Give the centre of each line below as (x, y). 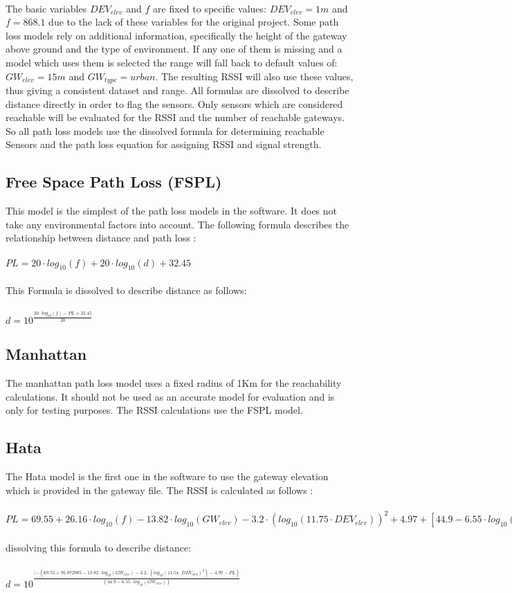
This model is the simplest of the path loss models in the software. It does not (172, 211)
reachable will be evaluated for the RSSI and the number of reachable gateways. (175, 117)
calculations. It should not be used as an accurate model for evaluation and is (170, 396)
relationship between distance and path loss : (101, 238)
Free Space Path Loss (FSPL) (114, 182)
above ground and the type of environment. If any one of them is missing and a (174, 49)
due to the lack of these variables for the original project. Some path (194, 22)
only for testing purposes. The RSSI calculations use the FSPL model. (154, 410)
